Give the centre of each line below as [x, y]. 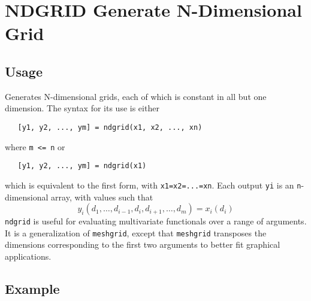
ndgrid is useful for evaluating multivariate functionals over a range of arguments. [156, 221]
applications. [28, 256]
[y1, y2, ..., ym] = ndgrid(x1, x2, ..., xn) [110, 127]
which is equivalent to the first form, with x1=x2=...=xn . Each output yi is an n [153, 185]
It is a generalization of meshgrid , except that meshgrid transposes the [136, 232]
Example [32, 289]
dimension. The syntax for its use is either [82, 108]
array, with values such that [102, 197]
